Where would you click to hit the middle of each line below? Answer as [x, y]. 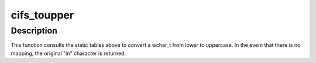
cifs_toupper [42, 15]
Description [34, 31]
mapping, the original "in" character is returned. [68, 53]
